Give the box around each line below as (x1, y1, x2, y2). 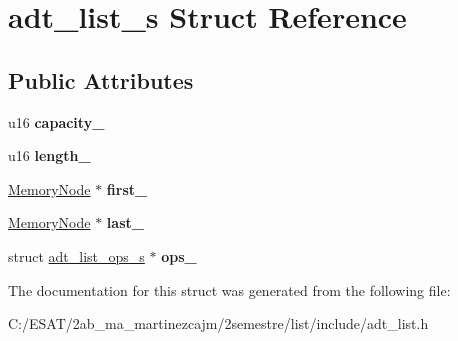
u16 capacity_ (8, 111, 105, 132)
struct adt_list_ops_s (8, 245, 145, 266)
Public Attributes (8, 64, 194, 95)
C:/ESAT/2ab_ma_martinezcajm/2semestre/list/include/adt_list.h (8, 313, 429, 334)
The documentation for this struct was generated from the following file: (8, 279, 451, 300)
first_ (106, 178, 148, 199)
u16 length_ (8, 145, 91, 166)
